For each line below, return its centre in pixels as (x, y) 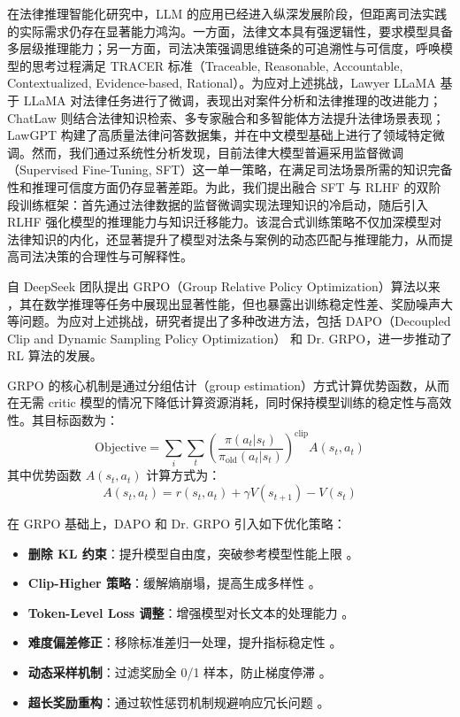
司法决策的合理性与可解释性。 (106, 256)
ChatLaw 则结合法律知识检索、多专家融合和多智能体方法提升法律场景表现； (226, 117)
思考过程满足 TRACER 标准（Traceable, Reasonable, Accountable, (217, 65)
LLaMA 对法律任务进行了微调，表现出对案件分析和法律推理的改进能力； (233, 100)
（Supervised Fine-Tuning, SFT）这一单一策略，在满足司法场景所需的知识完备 (230, 170)
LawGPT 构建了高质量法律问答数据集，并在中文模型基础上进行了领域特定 (220, 135)
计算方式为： (184, 475)
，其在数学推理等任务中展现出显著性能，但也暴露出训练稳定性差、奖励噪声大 (230, 303)
